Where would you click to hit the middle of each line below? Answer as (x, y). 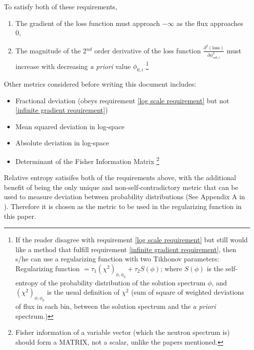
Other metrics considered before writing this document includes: (100, 84)
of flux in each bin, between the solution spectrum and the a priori (116, 306)
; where (171, 268)
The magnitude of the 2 (51, 50)
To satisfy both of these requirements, (61, 6)
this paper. (20, 216)
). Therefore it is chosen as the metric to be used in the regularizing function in (123, 206)
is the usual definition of (83, 292)
